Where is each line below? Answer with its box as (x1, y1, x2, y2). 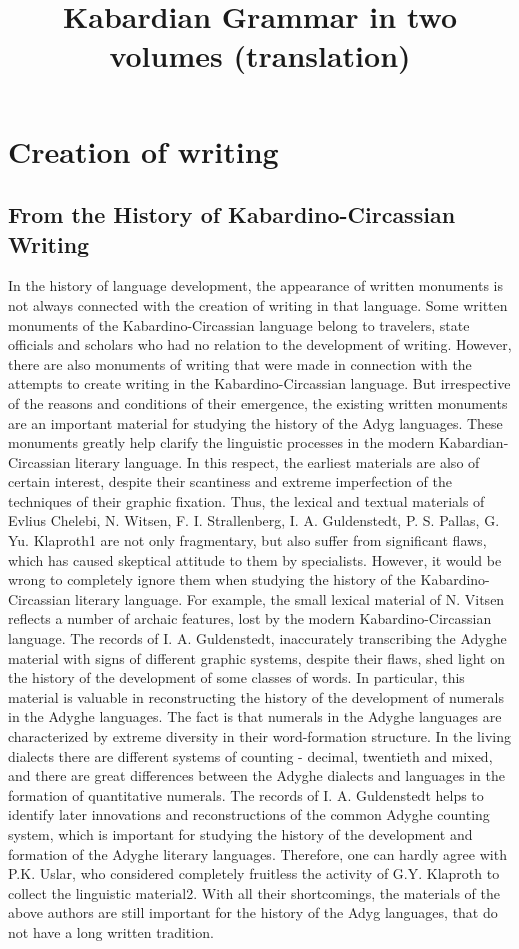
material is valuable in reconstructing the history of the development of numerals (8, 686, 504, 707)
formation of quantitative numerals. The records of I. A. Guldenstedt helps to (8, 784, 484, 805)
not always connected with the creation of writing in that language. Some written (8, 294, 508, 315)
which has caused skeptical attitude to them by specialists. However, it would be (8, 549, 502, 570)
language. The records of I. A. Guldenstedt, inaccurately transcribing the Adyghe (8, 628, 507, 649)
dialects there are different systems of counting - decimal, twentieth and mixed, (8, 745, 493, 766)
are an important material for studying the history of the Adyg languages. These (8, 412, 503, 433)
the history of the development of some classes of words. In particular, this (8, 667, 465, 688)
